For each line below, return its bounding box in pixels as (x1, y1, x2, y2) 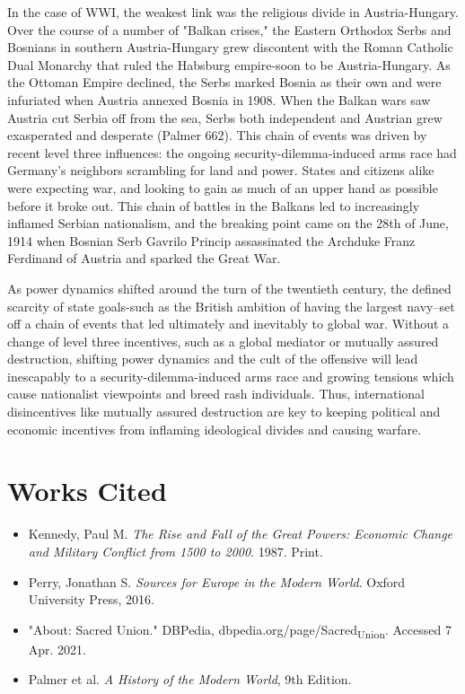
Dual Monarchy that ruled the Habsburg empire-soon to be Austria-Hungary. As (7, 55, 451, 74)
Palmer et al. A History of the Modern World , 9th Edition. (28, 670, 352, 689)
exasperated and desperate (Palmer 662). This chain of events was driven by (7, 126, 427, 145)
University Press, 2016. (28, 590, 154, 609)
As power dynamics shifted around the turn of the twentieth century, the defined (7, 278, 452, 297)
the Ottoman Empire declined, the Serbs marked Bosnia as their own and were (7, 73, 442, 92)
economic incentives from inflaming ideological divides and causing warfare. (7, 419, 422, 438)
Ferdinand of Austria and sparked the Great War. (7, 249, 281, 268)
